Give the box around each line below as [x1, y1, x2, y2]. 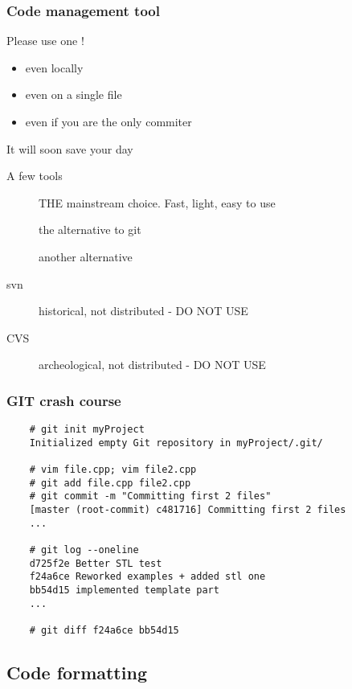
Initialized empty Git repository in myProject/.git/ [29, 437, 323, 449]
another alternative [39, 248, 133, 265]
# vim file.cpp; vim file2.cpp [29, 464, 197, 476]
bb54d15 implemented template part [29, 584, 219, 597]
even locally [25, 59, 84, 76]
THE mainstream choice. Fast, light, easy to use [39, 194, 276, 211]
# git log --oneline [29, 544, 139, 556]
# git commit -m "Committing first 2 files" [29, 490, 272, 502]
